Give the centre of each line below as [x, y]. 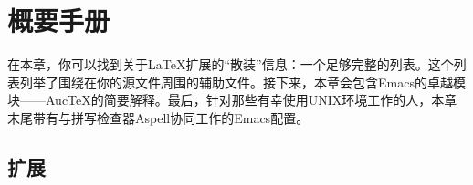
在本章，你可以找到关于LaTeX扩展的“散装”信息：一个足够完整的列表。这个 [231, 64]
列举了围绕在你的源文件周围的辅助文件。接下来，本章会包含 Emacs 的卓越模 [242, 82]
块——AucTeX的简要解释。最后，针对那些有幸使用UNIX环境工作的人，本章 [232, 100]
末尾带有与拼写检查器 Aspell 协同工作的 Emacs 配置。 [158, 117]
